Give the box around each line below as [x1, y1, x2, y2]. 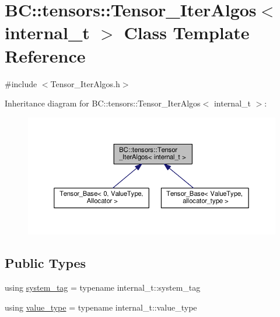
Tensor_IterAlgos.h [50, 77, 120, 89]
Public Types [5, 254, 86, 272]
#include [5, 77, 37, 89]
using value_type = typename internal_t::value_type [5, 301, 197, 313]
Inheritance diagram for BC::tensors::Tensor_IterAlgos [5, 97, 201, 109]
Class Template [124, 20, 250, 44]
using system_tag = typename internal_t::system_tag [5, 281, 201, 294]
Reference [5, 43, 86, 67]
